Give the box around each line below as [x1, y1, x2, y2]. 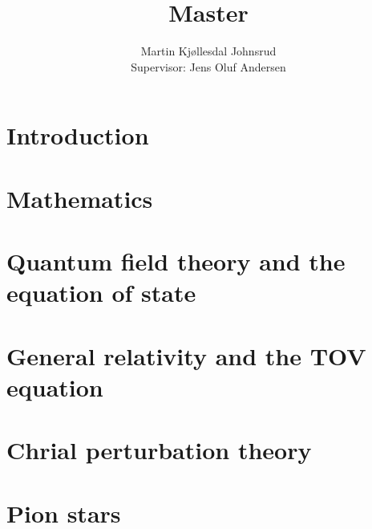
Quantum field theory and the [6, 245, 346, 278]
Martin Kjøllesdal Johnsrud [140, 43, 277, 59]
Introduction [6, 119, 149, 152]
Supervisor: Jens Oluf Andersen [131, 58, 286, 75]
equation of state [6, 276, 196, 309]
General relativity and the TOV [6, 339, 366, 372]
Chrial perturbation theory [6, 433, 312, 466]
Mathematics [6, 181, 153, 214]
